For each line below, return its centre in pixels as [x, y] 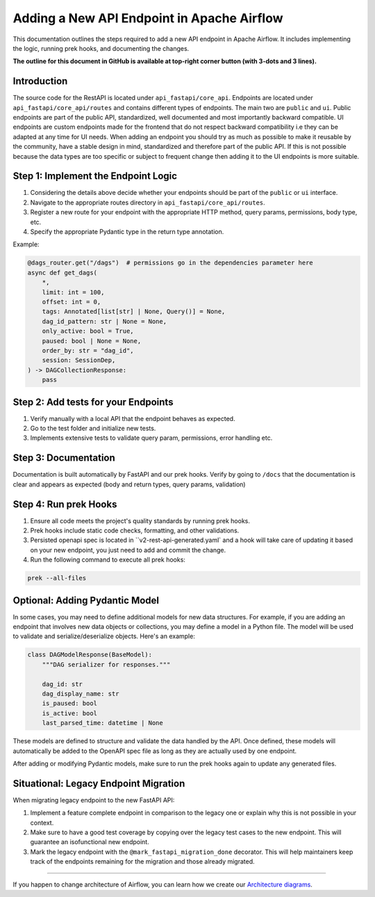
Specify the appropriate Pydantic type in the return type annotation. [127, 232]
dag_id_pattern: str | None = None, [104, 321]
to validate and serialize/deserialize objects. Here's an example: [104, 636]
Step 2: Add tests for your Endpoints [93, 402]
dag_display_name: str [81, 693]
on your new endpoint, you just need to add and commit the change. [128, 550]
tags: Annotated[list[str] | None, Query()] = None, [134, 312]
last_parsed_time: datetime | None [102, 723]
